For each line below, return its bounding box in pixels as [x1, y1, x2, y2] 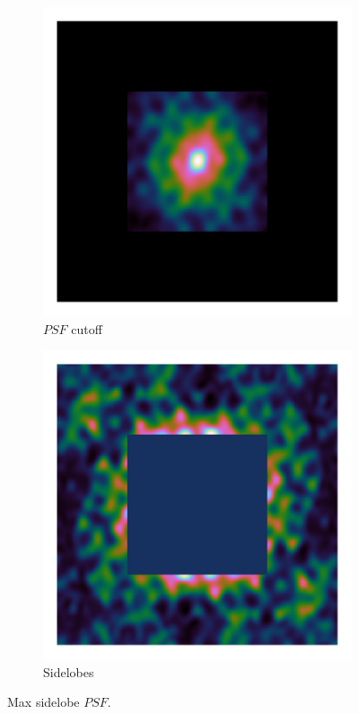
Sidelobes [43, 662, 94, 681]
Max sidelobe [7, 692, 80, 711]
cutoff [71, 319, 102, 338]
